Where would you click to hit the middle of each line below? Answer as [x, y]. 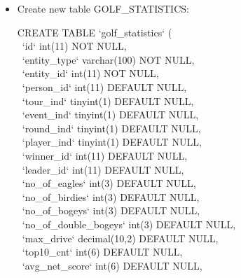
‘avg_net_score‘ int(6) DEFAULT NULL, [112, 265]
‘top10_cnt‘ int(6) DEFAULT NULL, [102, 252]
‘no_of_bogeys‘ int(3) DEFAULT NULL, [111, 210]
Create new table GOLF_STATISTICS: [103, 8]
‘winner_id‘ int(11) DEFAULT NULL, [105, 155]
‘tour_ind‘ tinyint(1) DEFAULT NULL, [108, 100]
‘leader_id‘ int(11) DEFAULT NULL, [103, 169]
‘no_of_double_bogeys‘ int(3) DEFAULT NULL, [129, 224]
